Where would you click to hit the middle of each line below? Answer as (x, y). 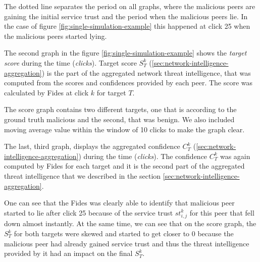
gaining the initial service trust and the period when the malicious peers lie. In (126, 16)
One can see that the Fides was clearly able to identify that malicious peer (119, 203)
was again (235, 156)
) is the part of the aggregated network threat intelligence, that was (146, 72)
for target (111, 92)
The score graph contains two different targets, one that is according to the (120, 109)
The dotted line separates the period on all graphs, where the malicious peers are (130, 6)
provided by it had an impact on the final (68, 253)
